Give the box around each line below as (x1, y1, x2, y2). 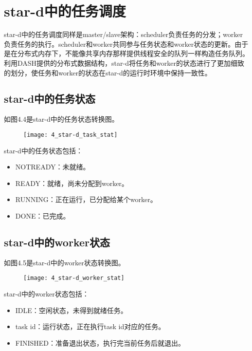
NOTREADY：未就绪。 (15, 162, 90, 172)
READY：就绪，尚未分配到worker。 (15, 178, 128, 188)
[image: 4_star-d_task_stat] (23, 131, 118, 138)
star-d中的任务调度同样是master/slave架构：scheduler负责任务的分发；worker (4, 29, 243, 39)
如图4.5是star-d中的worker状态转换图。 (4, 257, 125, 267)
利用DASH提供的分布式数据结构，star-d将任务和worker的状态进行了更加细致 (4, 57, 244, 68)
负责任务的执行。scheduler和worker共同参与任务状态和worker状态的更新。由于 (4, 38, 249, 49)
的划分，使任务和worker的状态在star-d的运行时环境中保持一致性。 (4, 67, 212, 77)
